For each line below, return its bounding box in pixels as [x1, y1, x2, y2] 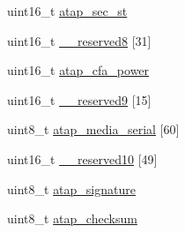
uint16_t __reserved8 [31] [7, 31, 152, 49]
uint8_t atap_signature [7, 179, 136, 198]
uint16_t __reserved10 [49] [7, 149, 158, 168]
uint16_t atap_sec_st [7, 2, 128, 19]
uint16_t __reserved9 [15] [7, 90, 152, 109]
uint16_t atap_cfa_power [7, 61, 150, 79]
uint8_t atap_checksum [7, 209, 137, 228]
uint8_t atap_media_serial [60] [7, 120, 180, 139]
